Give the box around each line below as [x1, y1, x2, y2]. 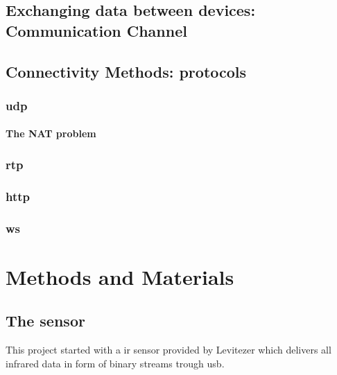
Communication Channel [6, 19, 187, 41]
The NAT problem [6, 126, 96, 141]
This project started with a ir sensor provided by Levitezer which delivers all [6, 342, 331, 357]
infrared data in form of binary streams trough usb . [6, 356, 225, 370]
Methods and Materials [6, 262, 234, 290]
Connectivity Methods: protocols [6, 60, 247, 82]
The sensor [6, 310, 85, 331]
